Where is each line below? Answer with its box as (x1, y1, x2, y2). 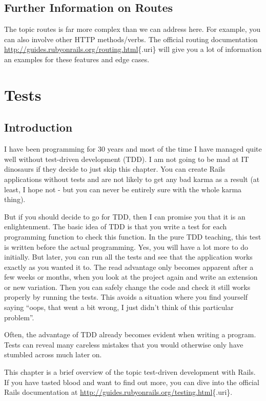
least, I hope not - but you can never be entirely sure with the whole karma (4, 184, 242, 194)
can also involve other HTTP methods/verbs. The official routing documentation (4, 33, 258, 44)
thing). (4, 194, 26, 205)
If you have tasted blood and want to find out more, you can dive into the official (4, 376, 259, 387)
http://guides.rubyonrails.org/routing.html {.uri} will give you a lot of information (4, 44, 262, 54)
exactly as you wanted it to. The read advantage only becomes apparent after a (4, 261, 254, 272)
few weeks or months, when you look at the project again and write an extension (4, 271, 258, 282)
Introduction (4, 119, 73, 135)
